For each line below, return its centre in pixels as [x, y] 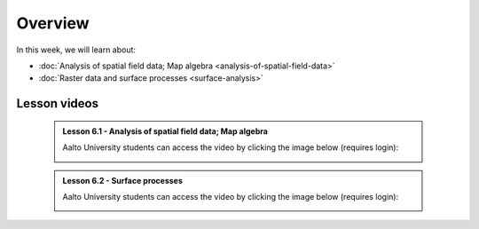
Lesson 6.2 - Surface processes [123, 180]
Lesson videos [58, 103]
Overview [53, 23]
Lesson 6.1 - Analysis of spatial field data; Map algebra [165, 131]
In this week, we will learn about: [76, 50]
